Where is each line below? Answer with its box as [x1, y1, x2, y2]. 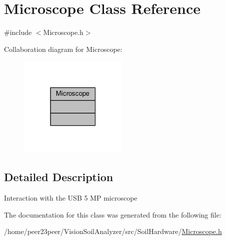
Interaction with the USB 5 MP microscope [4, 192, 137, 203]
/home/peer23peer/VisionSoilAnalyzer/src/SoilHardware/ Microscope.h [4, 226, 222, 237]
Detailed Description [4, 169, 113, 185]
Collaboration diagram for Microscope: [4, 43, 122, 54]
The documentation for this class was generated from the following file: [4, 209, 221, 220]
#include [4, 27, 32, 37]
